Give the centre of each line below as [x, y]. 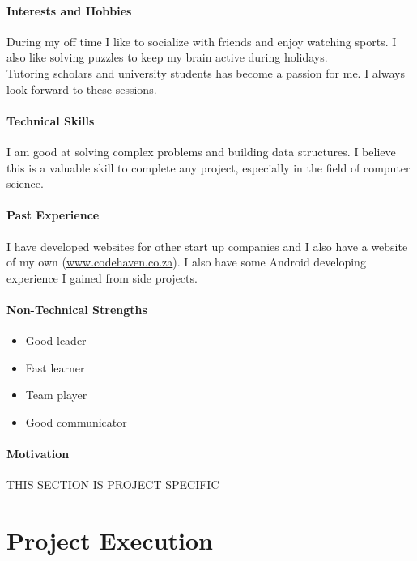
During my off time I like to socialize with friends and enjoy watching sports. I [202, 41]
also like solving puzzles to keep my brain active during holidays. [167, 57]
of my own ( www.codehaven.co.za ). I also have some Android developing [186, 262]
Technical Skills [51, 120]
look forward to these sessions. [82, 89]
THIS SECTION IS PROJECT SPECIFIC [113, 484]
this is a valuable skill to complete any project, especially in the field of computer [208, 167]
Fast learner [55, 367]
